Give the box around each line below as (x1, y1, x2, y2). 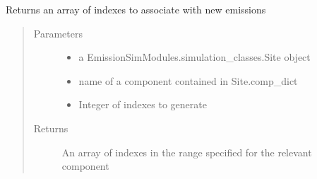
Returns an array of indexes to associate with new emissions (6, 2, 266, 16)
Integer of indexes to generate (78, 97, 207, 112)
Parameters (33, 25, 83, 40)
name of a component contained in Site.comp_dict (78, 73, 298, 88)
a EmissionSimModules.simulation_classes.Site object (78, 50, 311, 64)
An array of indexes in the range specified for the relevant (61, 144, 312, 159)
